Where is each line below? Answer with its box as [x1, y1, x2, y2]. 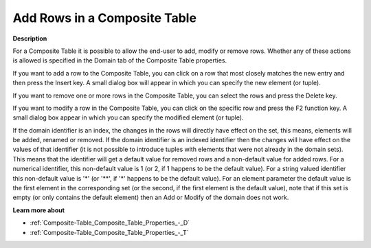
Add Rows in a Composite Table [12, 10, 197, 25]
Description [12, 34, 47, 43]
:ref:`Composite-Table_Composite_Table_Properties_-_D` [30, 218, 190, 227]
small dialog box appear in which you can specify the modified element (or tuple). [12, 113, 244, 122]
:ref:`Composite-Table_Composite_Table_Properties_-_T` [30, 228, 189, 236]
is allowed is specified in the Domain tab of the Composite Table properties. [12, 56, 227, 65]
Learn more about [12, 206, 65, 214]
